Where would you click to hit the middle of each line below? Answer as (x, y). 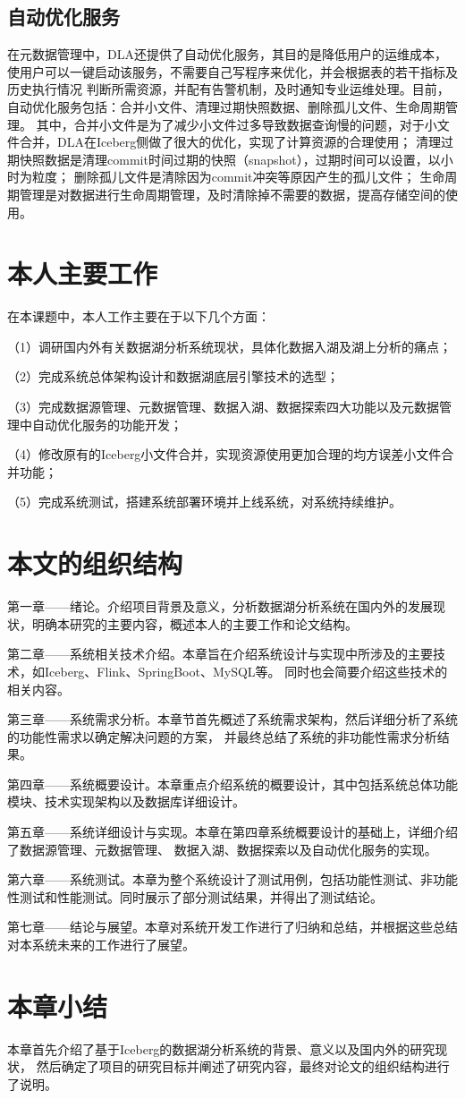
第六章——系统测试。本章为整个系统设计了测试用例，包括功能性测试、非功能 (232, 879)
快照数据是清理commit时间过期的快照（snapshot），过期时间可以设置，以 (230, 159)
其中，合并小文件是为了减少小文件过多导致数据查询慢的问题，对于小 (237, 124)
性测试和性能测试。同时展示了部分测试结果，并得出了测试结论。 (195, 896)
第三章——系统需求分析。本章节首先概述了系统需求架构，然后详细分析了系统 (232, 719)
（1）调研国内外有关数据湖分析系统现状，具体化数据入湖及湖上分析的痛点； (229, 346)
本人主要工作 (83, 273)
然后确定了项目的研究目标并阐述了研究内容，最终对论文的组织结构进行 (243, 1066)
